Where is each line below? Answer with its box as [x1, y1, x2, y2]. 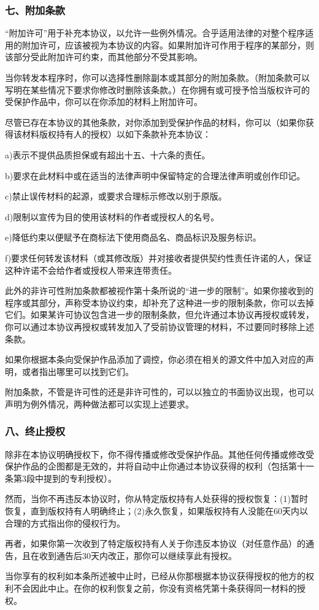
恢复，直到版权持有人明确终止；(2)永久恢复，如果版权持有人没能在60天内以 [5, 504, 308, 517]
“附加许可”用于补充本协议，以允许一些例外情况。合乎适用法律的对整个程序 [5, 26, 306, 39]
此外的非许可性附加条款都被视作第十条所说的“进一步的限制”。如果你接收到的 [5, 284, 314, 297]
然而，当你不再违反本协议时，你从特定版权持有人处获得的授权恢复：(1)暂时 [5, 492, 308, 505]
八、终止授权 [5, 423, 66, 439]
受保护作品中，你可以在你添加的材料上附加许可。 [5, 95, 202, 108]
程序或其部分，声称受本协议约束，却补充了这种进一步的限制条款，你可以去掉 [5, 296, 314, 309]
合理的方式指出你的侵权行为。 [5, 516, 125, 529]
